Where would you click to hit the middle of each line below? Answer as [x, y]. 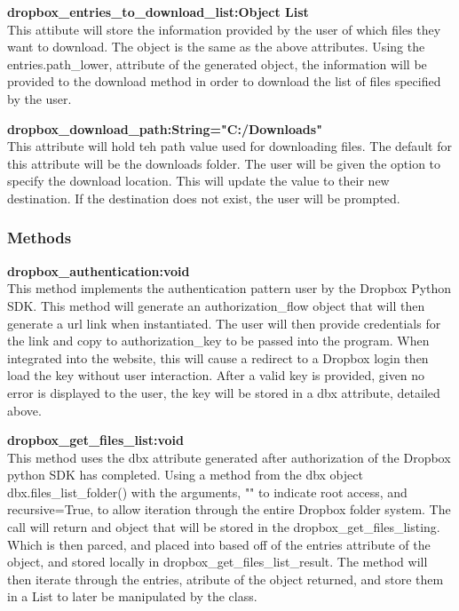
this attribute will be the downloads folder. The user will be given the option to [224, 163]
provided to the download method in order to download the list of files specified [224, 81]
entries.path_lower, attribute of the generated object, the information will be [217, 63]
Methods [40, 238]
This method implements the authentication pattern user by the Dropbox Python [229, 288]
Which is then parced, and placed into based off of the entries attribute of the [219, 544]
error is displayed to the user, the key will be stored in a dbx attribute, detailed [224, 392]
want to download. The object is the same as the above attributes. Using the [216, 47]
